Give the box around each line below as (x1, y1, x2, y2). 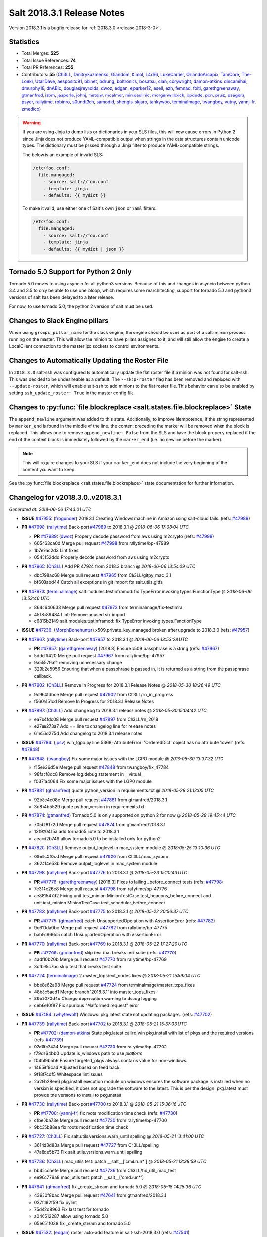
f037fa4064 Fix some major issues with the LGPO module (34, 778, 152, 784)
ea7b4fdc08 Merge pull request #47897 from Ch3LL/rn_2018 (34, 716, 158, 722)
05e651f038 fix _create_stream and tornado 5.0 (34, 1220, 131, 1226)
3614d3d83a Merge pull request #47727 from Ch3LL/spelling (34, 1142, 159, 1148)
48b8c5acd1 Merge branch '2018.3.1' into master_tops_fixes (34, 989, 156, 995)
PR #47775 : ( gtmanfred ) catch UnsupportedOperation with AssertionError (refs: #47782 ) (34, 918, 215, 924)
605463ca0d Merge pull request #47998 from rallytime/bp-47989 (34, 540, 169, 546)
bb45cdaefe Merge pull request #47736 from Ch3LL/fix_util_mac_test (34, 1168, 176, 1174)
